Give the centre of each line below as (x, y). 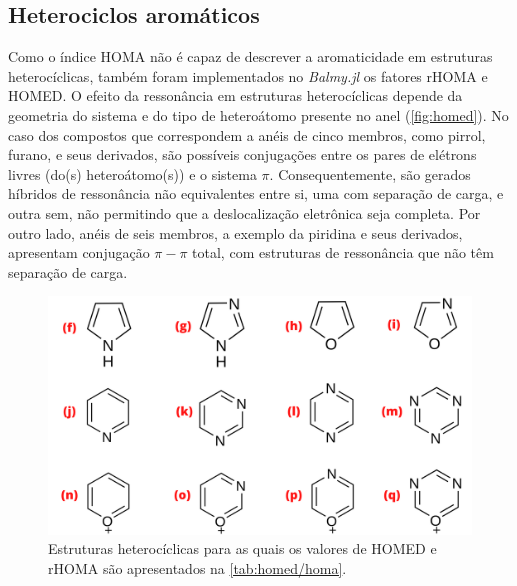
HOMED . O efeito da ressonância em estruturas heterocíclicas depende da (235, 95)
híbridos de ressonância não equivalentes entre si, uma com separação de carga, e (256, 193)
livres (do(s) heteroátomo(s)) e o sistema (132, 173)
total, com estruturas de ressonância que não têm (343, 252)
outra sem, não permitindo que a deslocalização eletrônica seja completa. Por (244, 212)
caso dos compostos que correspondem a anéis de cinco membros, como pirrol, (247, 134)
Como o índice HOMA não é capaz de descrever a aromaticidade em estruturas (250, 56)
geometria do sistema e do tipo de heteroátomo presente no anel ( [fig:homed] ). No (258, 114)
